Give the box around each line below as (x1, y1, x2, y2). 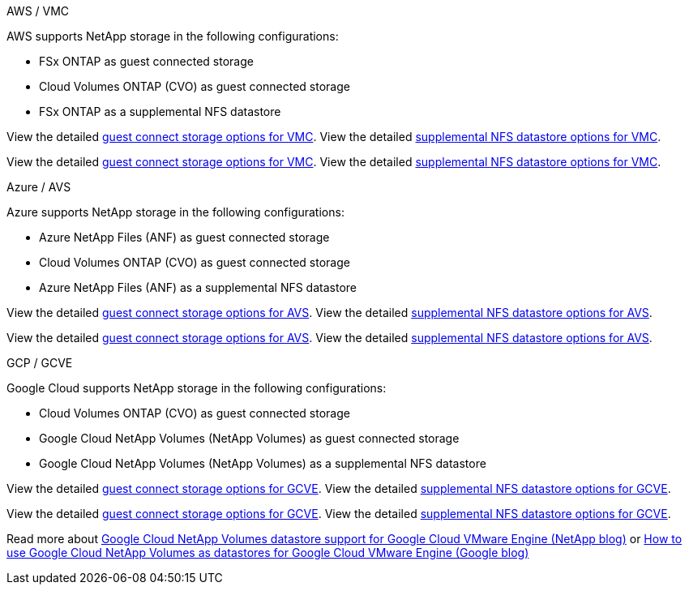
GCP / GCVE (6, 356, 73, 370)
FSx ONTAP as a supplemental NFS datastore (39, 105, 281, 118)
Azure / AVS (6, 180, 71, 194)
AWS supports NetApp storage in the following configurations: (6, 29, 339, 43)
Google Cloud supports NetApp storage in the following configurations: (6, 381, 387, 395)
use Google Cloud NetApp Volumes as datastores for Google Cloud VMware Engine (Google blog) (6, 546, 529, 559)
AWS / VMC (6, 4, 70, 18)
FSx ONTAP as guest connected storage (39, 54, 254, 68)
